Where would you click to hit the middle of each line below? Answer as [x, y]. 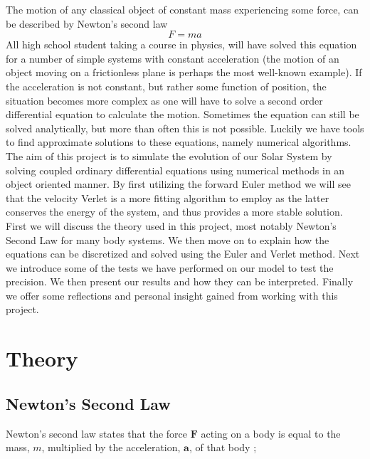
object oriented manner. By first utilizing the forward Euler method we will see [178, 184]
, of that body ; [223, 447]
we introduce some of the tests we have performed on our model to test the [170, 267]
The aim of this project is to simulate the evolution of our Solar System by [169, 155]
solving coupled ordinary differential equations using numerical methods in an [175, 170]
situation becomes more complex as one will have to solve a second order [164, 100]
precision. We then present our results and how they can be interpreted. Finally [180, 281]
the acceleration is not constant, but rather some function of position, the [166, 86]
